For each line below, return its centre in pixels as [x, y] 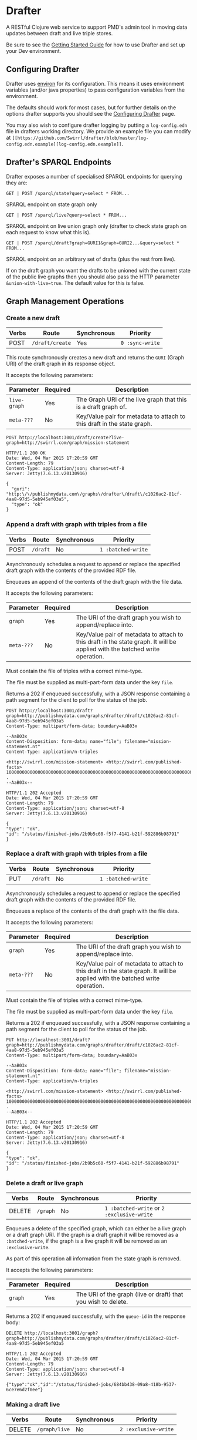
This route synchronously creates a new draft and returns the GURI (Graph [95, 358]
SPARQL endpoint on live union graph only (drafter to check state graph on [96, 226]
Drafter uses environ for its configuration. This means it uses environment [95, 83]
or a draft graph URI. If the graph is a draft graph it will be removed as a [92, 1235]
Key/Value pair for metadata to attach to [131, 416]
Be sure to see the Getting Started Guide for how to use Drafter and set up [96, 45]
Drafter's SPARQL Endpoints [59, 162]
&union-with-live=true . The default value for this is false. [75, 282]
